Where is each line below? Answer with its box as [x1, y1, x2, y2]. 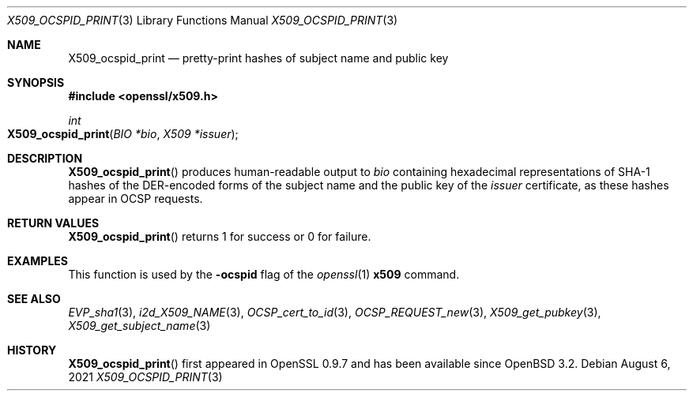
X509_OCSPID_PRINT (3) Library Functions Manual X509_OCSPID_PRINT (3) [7, 13, 398, 27]
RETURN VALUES [7, 216, 100, 230]
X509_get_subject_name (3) [68, 319, 211, 332]
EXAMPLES [7, 254, 68, 268]
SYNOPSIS [7, 76, 65, 89]
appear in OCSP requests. [68, 192, 203, 205]
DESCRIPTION [7, 152, 83, 165]
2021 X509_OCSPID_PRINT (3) [68, 370, 223, 384]
